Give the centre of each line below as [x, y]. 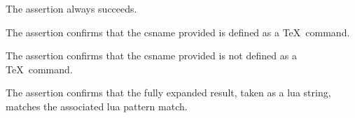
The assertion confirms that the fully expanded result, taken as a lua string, [168, 93]
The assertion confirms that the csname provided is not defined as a [151, 56]
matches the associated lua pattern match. [97, 106]
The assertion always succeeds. [71, 8]
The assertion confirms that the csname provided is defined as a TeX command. [178, 32]
